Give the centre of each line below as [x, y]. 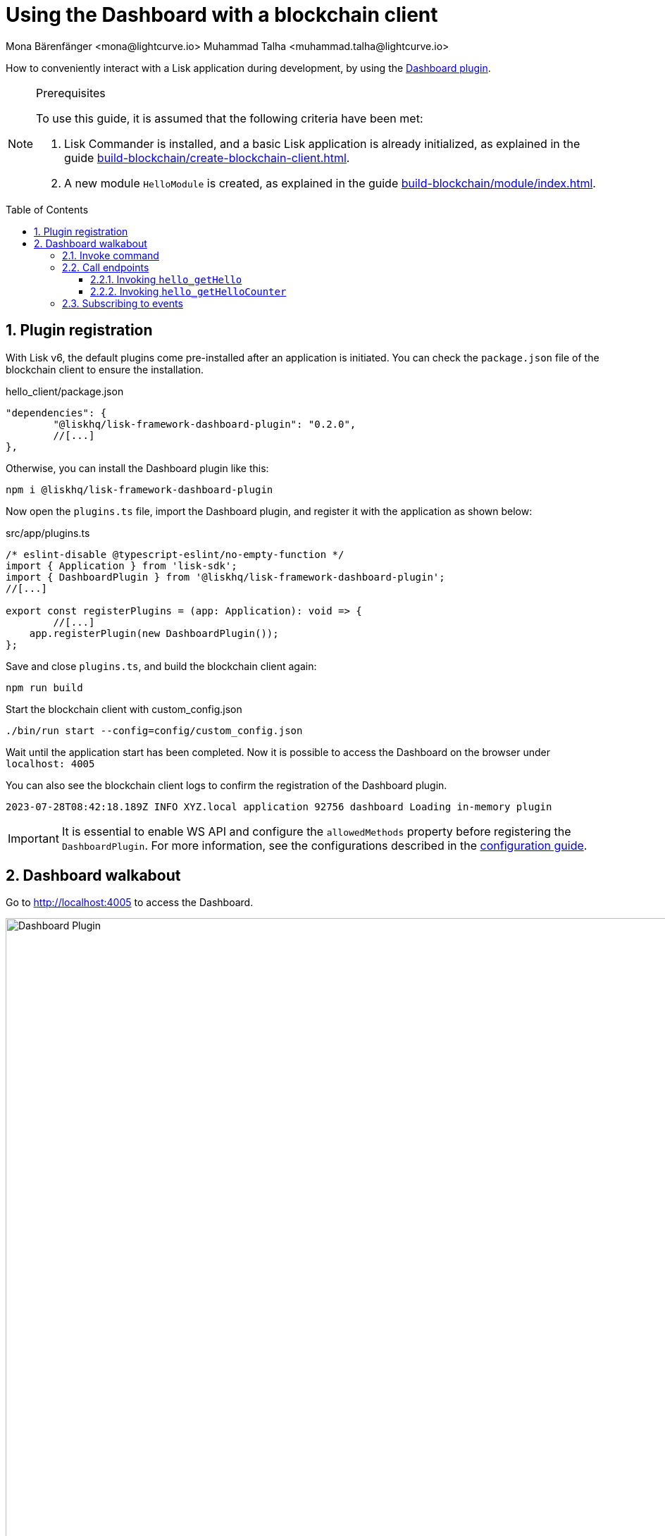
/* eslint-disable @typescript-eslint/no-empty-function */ [175, 554]
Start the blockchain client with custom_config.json [124, 709]
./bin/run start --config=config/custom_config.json [154, 730]
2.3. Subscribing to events [123, 303]
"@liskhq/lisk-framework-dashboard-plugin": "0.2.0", [205, 424]
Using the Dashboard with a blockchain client [222, 15]
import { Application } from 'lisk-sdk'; [122, 565]
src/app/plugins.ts [48, 533]
